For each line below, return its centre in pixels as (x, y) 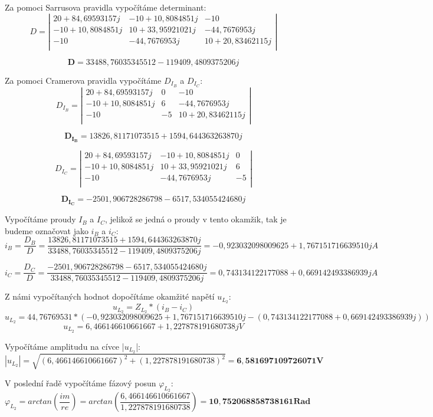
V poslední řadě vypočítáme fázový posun (81, 383)
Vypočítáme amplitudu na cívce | (65, 346)
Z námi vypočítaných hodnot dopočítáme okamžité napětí (110, 296)
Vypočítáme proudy (40, 219)
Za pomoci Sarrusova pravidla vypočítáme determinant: (106, 7)
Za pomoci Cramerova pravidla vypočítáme (83, 80)
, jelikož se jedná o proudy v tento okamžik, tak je (196, 219)
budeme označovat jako (47, 230)
